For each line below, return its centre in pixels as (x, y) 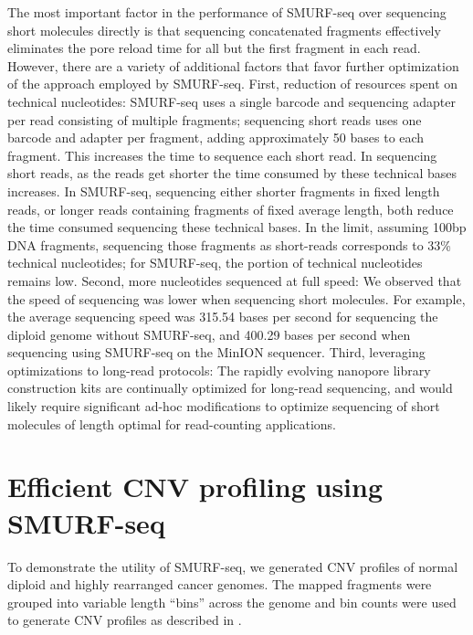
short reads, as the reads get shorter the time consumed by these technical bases (232, 173)
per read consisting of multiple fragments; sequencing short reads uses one (215, 119)
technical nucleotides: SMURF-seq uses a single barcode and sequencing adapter (231, 101)
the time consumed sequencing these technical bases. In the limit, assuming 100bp (237, 227)
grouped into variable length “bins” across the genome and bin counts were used (232, 602)
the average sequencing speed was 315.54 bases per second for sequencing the (223, 317)
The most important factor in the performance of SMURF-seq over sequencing (227, 12)
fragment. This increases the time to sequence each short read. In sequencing (222, 155)
